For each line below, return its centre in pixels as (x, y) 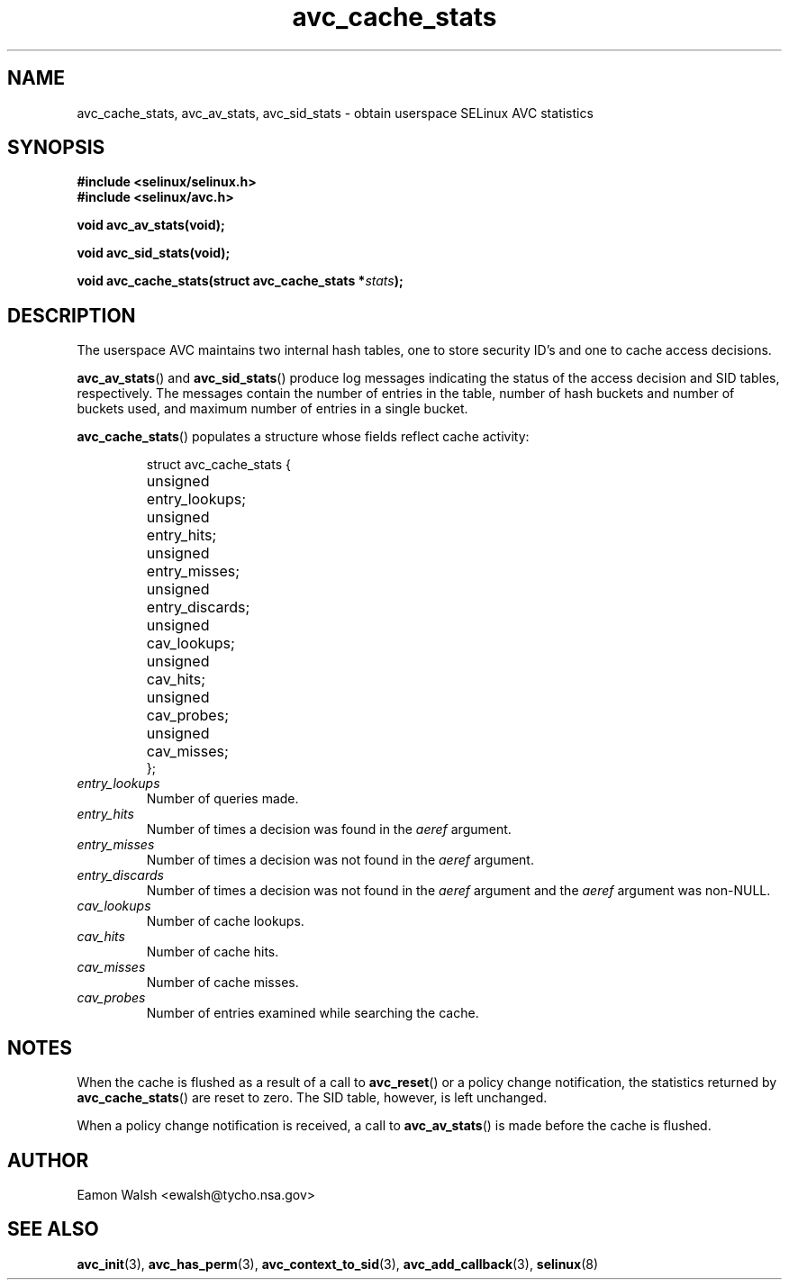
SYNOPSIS (56, 148)
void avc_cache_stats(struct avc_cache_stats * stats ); (240, 281)
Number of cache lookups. (225, 921)
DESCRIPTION (72, 315)
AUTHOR (48, 1160)
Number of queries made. (222, 799)
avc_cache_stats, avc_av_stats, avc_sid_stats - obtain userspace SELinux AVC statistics (335, 113)
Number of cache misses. (222, 983)
